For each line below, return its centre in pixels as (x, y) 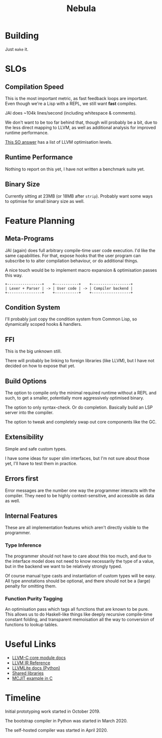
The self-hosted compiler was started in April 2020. (56, 730)
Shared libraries (28, 673)
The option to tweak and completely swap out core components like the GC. (81, 422)
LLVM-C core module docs (39, 657)
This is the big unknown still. (33, 351)
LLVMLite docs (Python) (36, 668)
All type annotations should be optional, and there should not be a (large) (78, 581)
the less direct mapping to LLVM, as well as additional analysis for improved (81, 127)
